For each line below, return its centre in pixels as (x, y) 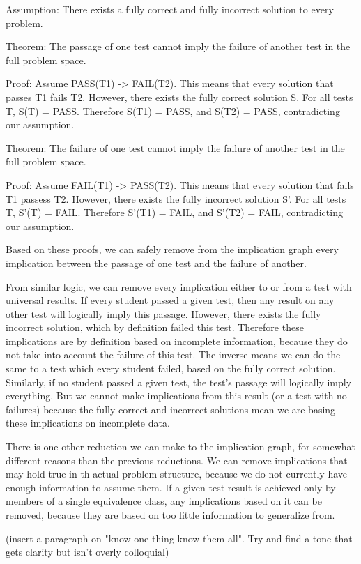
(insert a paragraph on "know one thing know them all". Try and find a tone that (179, 538)
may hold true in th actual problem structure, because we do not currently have (176, 474)
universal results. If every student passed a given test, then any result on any (170, 300)
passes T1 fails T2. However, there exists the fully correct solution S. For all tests (179, 97)
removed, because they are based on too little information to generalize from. (170, 515)
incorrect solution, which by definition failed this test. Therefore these (155, 327)
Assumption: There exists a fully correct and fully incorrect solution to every (170, 9)
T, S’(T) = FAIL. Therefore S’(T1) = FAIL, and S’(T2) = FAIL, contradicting (174, 212)
